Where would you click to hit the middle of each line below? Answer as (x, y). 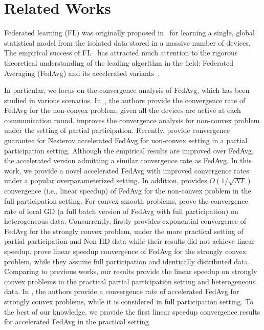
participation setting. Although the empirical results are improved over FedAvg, (129, 150)
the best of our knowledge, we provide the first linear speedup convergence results (132, 311)
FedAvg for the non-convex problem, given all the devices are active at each (123, 110)
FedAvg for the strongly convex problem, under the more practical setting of (124, 231)
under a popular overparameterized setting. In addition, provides (106, 180)
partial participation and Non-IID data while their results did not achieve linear (129, 241)
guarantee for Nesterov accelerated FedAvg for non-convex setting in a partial (126, 140)
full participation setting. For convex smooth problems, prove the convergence (126, 201)
